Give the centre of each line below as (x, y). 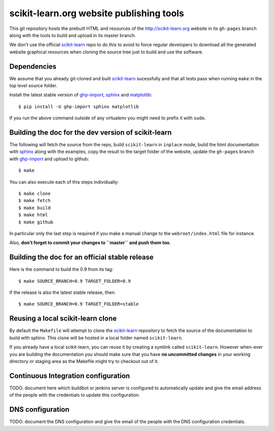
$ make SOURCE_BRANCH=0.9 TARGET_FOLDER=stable (79, 304)
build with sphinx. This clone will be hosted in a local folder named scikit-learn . (96, 338)
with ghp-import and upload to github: (49, 159)
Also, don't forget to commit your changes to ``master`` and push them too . (90, 243)
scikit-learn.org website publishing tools (97, 13)
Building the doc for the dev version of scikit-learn (91, 132)
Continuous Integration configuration (70, 376)
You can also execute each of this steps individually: (64, 182)
